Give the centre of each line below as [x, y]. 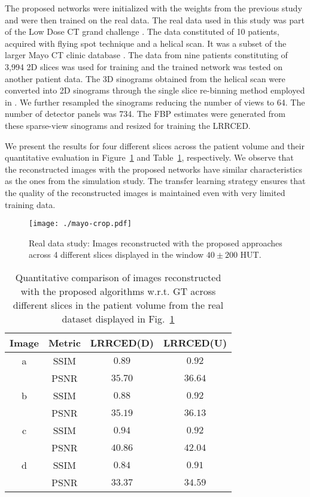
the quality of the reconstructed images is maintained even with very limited [145, 192]
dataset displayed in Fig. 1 [118, 318]
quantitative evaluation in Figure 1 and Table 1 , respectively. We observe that [149, 157]
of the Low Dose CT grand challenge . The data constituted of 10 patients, [142, 31]
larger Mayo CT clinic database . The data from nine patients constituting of [146, 55]
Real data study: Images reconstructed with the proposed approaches [156, 243]
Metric [64, 342]
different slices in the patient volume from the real [118, 305]
